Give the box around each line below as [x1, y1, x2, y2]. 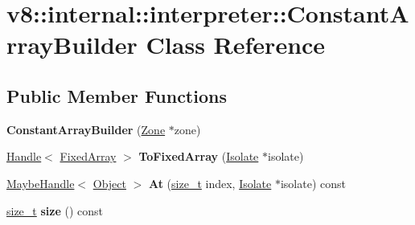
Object [92, 174, 126, 191]
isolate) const [280, 174, 346, 191]
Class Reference [146, 28, 326, 61]
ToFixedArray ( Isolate [138, 148, 259, 165]
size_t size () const [6, 202, 104, 219]
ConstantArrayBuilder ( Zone [6, 121, 166, 137]
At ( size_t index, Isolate [148, 174, 272, 191]
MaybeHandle [6, 174, 75, 191]
